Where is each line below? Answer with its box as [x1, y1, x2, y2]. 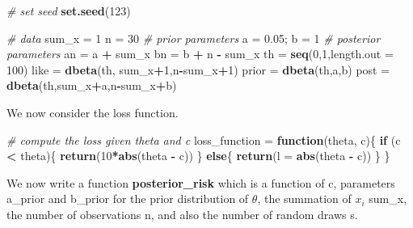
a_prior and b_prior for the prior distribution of [6, 190, 249, 207]
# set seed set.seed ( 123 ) [6, 2, 131, 19]
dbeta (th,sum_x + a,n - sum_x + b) [6, 77, 177, 94]
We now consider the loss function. [6, 103, 179, 120]
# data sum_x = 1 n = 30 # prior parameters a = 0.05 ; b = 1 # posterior [6, 29, 381, 46]
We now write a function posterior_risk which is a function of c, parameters [6, 174, 395, 191]
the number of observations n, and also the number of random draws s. [6, 205, 358, 222]
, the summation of [257, 190, 352, 207]
